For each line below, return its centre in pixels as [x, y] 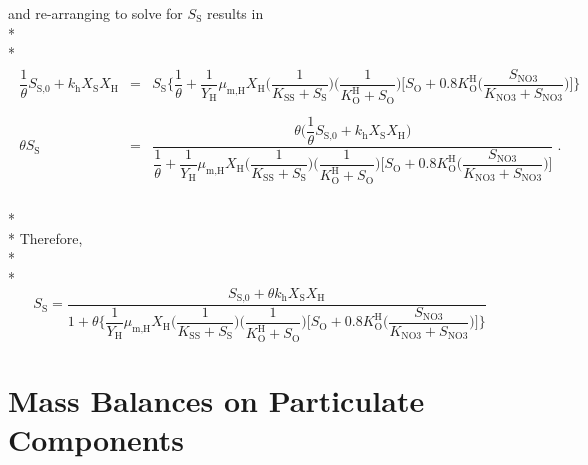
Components [96, 439]
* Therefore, [45, 237]
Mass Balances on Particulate [216, 399]
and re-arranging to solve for [95, 13]
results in [235, 13]
